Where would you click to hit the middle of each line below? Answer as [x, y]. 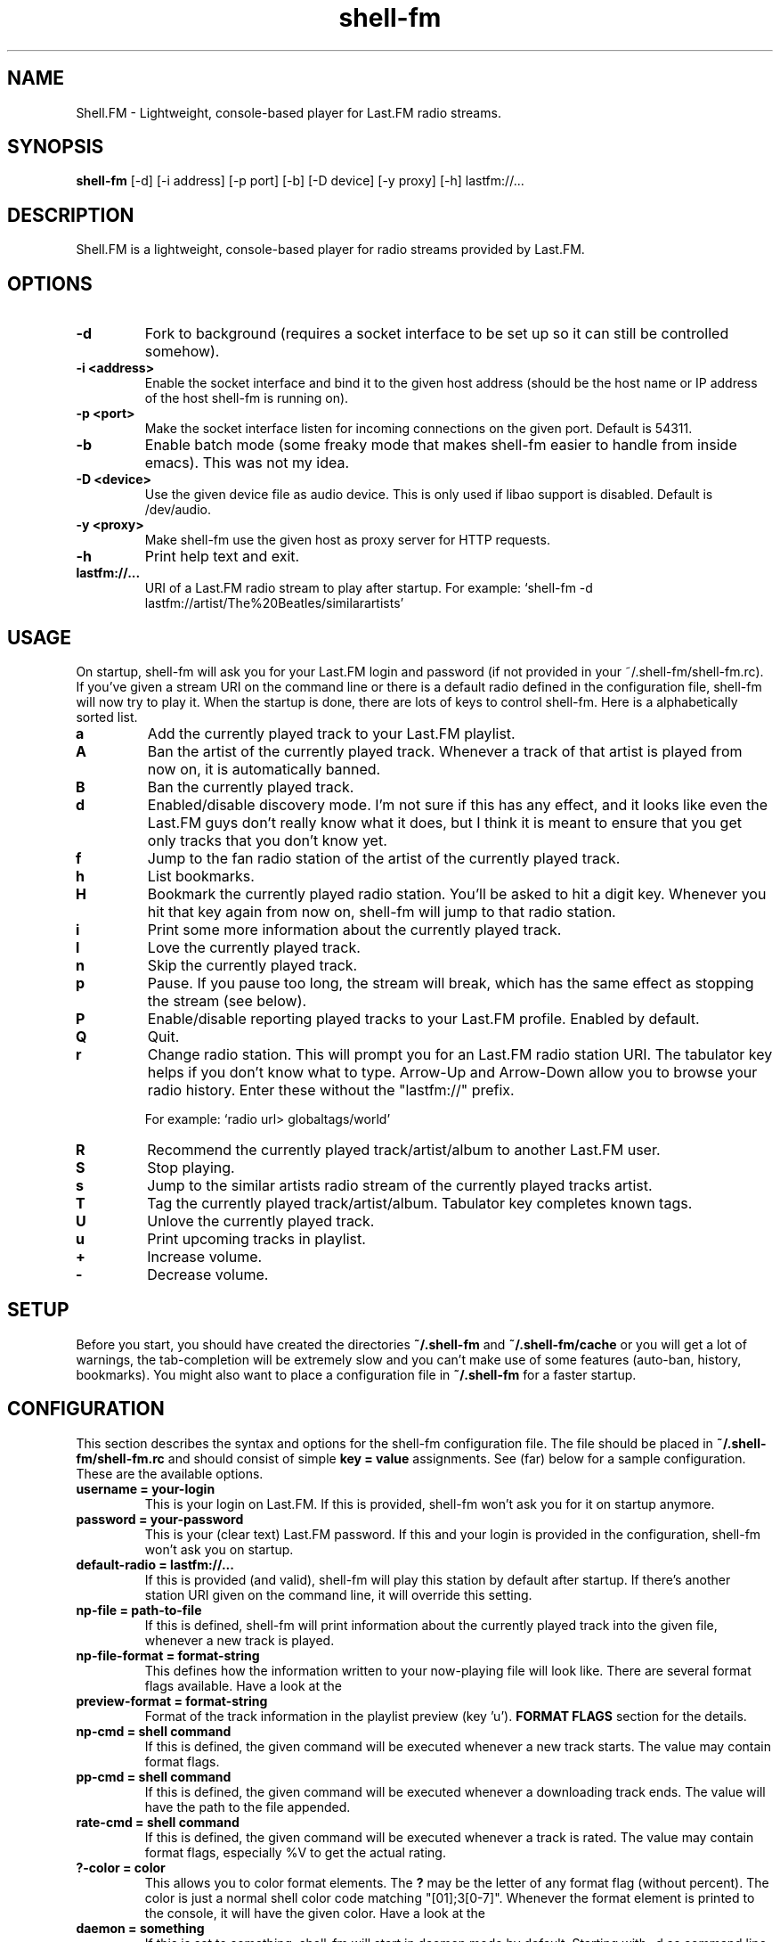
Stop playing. [191, 1167]
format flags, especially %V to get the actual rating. [295, 1852]
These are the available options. [170, 1473]
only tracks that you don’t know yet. [267, 840]
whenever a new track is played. [240, 1640]
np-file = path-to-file [139, 1610]
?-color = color [121, 1867]
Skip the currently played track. [252, 965]
